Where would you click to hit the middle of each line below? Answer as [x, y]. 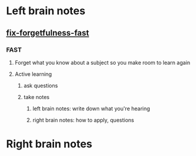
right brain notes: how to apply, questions [83, 120]
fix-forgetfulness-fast [48, 33]
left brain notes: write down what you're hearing [91, 109]
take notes [37, 97]
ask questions [41, 85]
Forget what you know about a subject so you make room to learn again [102, 62]
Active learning [33, 74]
